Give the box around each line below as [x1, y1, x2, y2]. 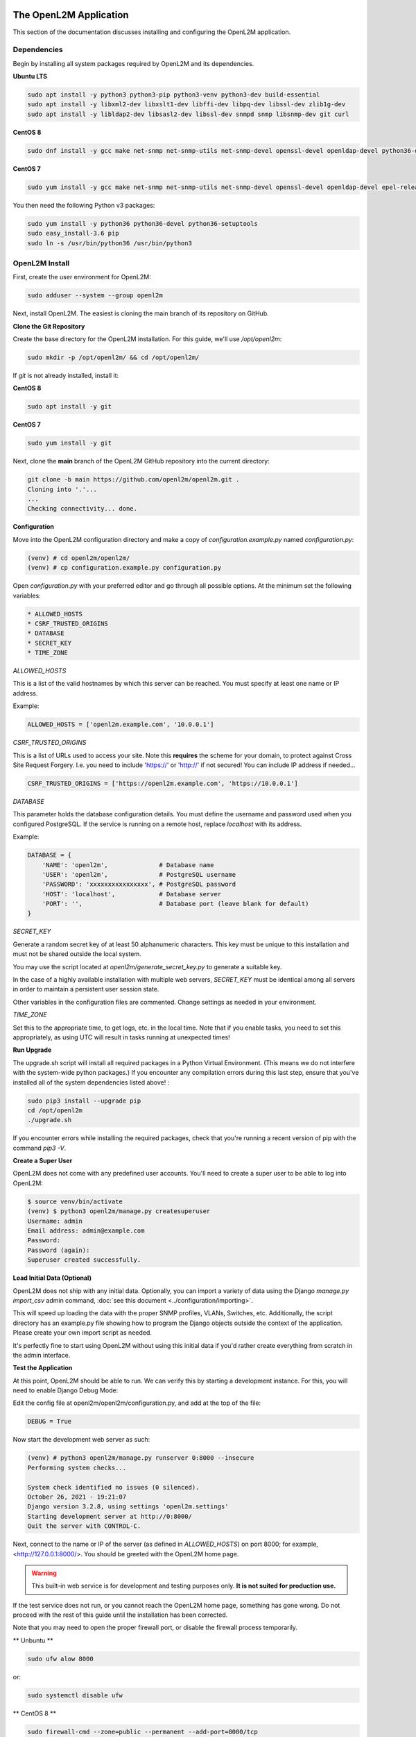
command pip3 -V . [12, 1144, 67, 1152]
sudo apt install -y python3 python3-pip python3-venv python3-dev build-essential [27, 91, 320, 99]
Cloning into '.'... [27, 485, 97, 493]
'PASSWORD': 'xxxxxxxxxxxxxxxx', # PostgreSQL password [42, 880, 236, 889]
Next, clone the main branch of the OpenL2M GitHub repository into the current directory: [12, 457, 270, 466]
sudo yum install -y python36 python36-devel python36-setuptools [27, 220, 258, 227]
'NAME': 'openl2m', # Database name [42, 861, 214, 868]
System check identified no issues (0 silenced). [27, 1483, 200, 1491]
